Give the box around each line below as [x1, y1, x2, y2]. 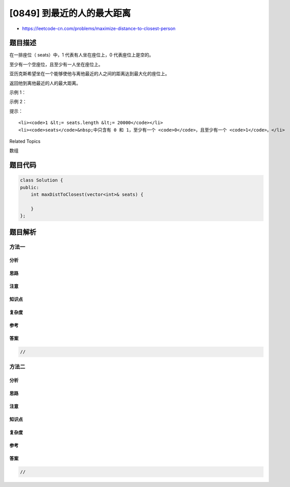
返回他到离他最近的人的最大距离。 [9, 80, 81, 86]
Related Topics [9, 138, 41, 144]
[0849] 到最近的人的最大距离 [9, 8, 131, 19]
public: [20, 185, 39, 190]
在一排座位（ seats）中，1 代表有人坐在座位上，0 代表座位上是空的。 [9, 52, 154, 58]
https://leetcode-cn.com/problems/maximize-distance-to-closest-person [22, 25, 176, 32]
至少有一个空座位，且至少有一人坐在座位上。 [9, 61, 103, 67]
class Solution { [20, 177, 63, 183]
